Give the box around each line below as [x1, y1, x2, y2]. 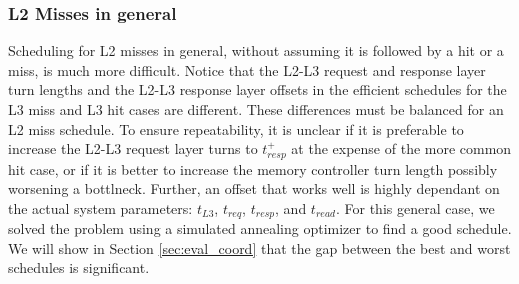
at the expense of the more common [291, 138, 512, 159]
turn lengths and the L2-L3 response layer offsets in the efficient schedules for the [8, 79, 507, 100]
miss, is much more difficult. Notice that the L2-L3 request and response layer [8, 59, 486, 80]
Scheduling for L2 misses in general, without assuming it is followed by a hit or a [8, 40, 504, 61]
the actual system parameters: [8, 197, 193, 218]
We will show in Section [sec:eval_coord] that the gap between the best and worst [8, 237, 511, 258]
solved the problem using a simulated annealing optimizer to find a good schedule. [8, 218, 512, 239]
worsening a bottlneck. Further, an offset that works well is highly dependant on [8, 178, 500, 199]
